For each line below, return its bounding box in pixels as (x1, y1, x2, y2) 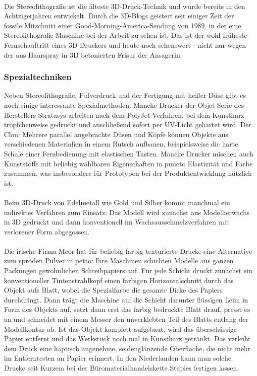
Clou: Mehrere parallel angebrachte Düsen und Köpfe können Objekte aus (4, 129, 228, 139)
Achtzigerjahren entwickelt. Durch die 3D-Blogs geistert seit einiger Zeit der (4, 10, 234, 21)
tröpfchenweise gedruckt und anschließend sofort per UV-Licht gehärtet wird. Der (4, 119, 252, 130)
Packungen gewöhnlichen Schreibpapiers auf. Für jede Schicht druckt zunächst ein (4, 265, 253, 276)
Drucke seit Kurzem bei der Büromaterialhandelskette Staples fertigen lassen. (4, 363, 239, 373)
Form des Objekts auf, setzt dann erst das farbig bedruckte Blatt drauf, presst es (4, 304, 250, 314)
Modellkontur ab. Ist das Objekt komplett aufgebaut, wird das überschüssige (4, 323, 237, 334)
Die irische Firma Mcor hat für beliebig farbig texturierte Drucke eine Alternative (4, 245, 252, 256)
